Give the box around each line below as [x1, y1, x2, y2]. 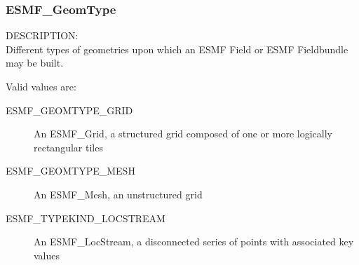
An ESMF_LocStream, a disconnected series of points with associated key [34, 234, 354, 249]
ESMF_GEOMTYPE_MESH [6, 163, 135, 178]
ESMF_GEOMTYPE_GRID [6, 102, 133, 117]
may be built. [6, 55, 64, 70]
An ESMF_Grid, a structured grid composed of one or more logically [34, 126, 332, 141]
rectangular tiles [34, 140, 103, 154]
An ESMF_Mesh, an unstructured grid [34, 186, 203, 201]
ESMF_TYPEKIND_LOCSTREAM [6, 210, 165, 225]
